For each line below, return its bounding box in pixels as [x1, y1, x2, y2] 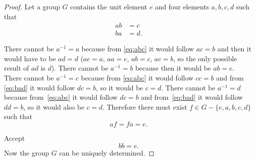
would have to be [4, 53, 56, 63]
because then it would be [135, 63, 211, 73]
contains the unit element [70, 1, 148, 11]
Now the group [4, 147, 50, 158]
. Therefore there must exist [102, 101, 187, 112]
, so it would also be [23, 101, 85, 112]
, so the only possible [173, 53, 237, 63]
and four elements [155, 1, 209, 11]
